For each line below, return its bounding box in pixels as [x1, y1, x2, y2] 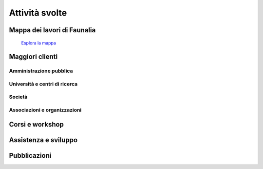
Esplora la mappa [21, 40, 56, 46]
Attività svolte [9, 7, 67, 18]
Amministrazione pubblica [9, 67, 73, 74]
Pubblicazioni [9, 151, 52, 160]
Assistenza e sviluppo [9, 136, 78, 144]
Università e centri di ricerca [9, 81, 78, 87]
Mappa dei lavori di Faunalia [9, 26, 96, 34]
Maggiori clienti [9, 53, 58, 61]
